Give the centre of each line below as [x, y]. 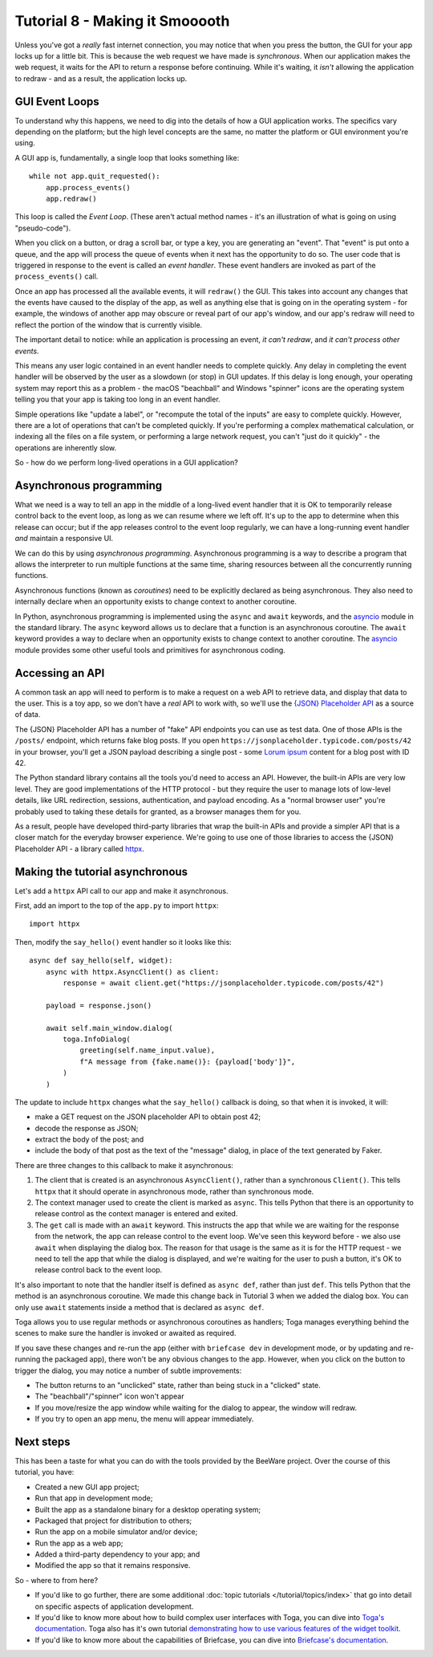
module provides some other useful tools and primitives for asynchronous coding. [150, 649]
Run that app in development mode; [94, 1498]
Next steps [42, 1441]
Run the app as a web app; [79, 1543]
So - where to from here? [57, 1580]
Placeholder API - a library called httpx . [79, 849]
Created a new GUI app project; [87, 1487]
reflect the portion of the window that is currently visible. [109, 324]
